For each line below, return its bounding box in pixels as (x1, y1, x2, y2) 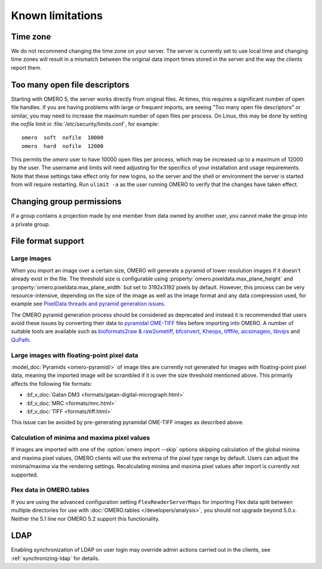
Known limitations (11, 9, 103, 22)
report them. (11, 64, 42, 71)
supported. (11, 471, 38, 478)
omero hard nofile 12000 (21, 143, 104, 149)
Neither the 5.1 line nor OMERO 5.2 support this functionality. (11, 515, 160, 522)
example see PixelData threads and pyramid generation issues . (11, 300, 166, 307)
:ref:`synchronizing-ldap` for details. (11, 555, 100, 562)
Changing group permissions (11, 197, 122, 207)
